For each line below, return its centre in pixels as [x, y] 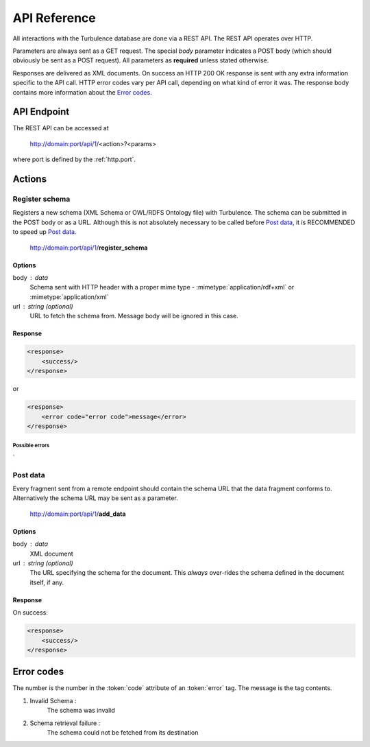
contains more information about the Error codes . [82, 92]
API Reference [54, 18]
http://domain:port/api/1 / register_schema [89, 248]
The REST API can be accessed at [61, 128]
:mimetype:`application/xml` [69, 297]
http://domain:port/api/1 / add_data [78, 514]
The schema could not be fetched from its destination [123, 733]
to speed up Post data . [45, 232]
